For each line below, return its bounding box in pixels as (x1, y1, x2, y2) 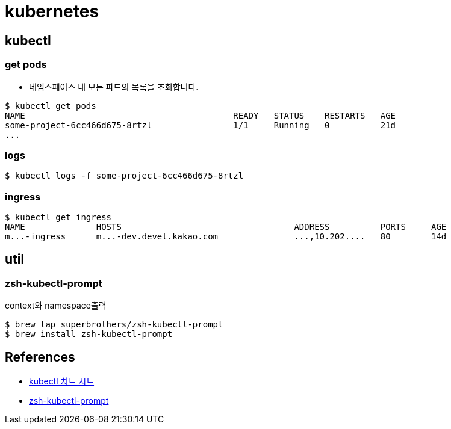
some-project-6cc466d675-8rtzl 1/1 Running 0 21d (5, 120, 396, 130)
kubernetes (5, 1, 99, 22)
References (5, 349, 75, 365)
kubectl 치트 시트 (29, 376, 95, 387)
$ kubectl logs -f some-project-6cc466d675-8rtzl (5, 171, 244, 181)
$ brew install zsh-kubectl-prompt (5, 329, 173, 339)
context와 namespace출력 (5, 300, 107, 311)
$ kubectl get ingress (5, 212, 112, 223)
